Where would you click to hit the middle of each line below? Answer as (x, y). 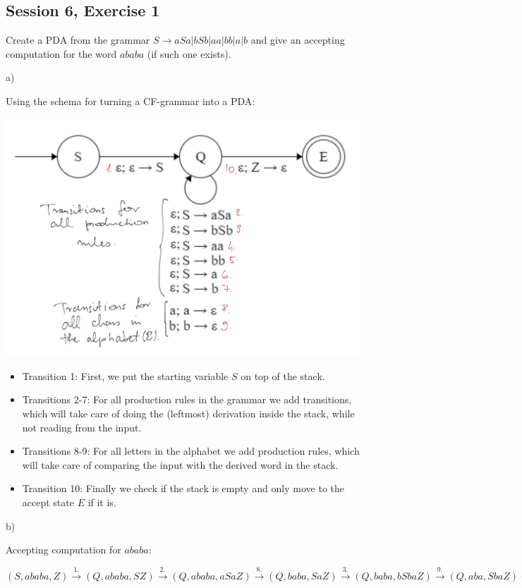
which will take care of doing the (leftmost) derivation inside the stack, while (188, 413)
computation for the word (61, 53)
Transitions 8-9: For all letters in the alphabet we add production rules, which (191, 451)
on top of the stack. (283, 375)
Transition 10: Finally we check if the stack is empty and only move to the (183, 488)
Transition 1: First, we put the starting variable (125, 375)
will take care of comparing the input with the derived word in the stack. (180, 464)
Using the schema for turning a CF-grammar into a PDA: (130, 100)
